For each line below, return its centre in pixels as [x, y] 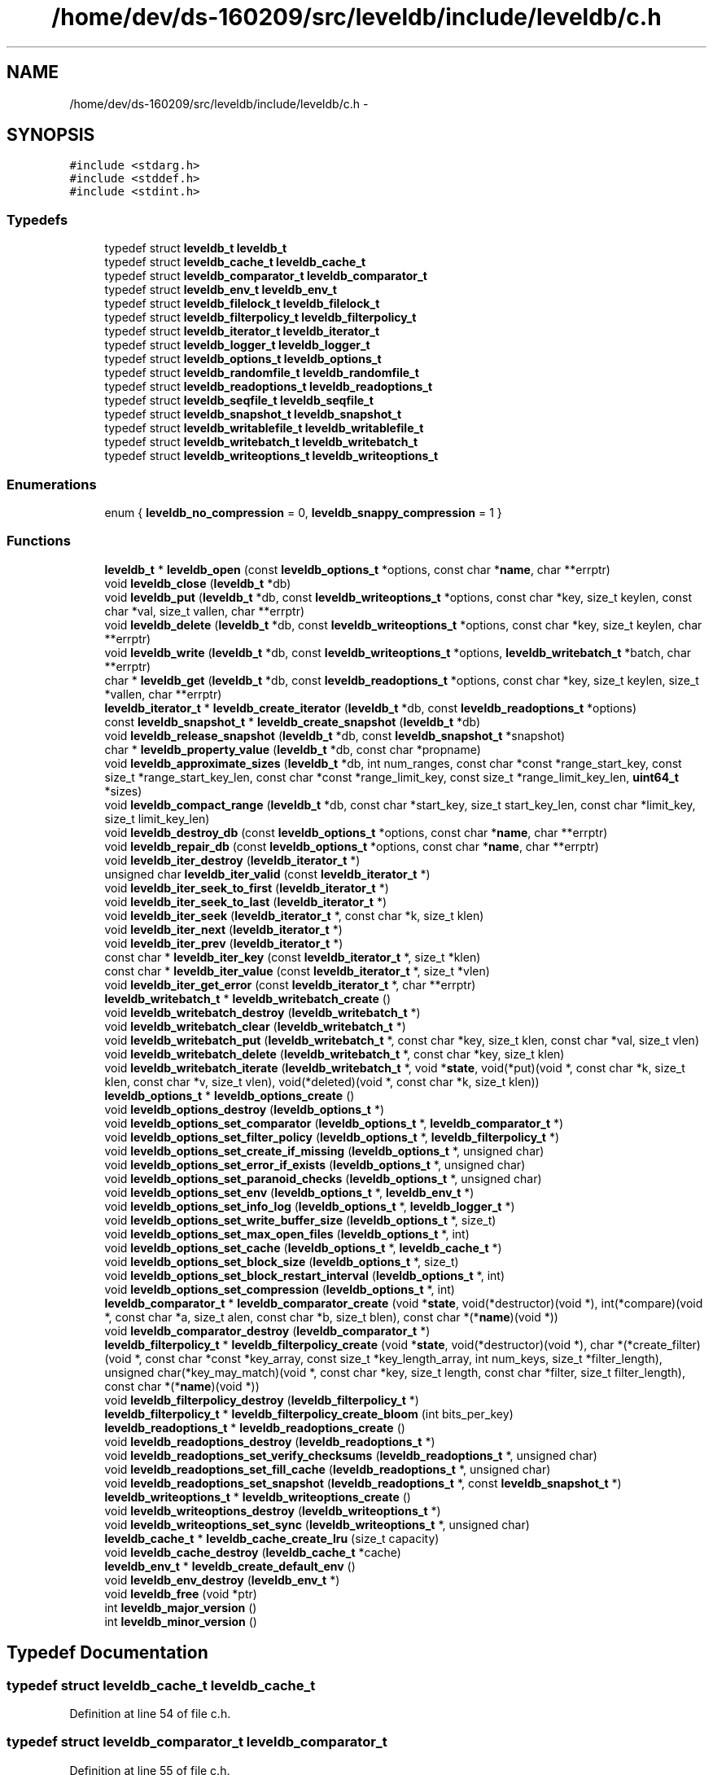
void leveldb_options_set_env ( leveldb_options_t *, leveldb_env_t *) [289, 1192]
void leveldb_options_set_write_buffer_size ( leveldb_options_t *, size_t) [300, 1220]
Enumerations [52, 484]
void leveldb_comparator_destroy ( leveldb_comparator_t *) [267, 1330]
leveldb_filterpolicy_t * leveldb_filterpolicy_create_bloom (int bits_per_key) [309, 1413]
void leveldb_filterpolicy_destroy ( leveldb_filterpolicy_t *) [262, 1400]
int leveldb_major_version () [181, 1607]
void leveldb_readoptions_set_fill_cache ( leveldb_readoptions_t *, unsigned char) [328, 1469]
